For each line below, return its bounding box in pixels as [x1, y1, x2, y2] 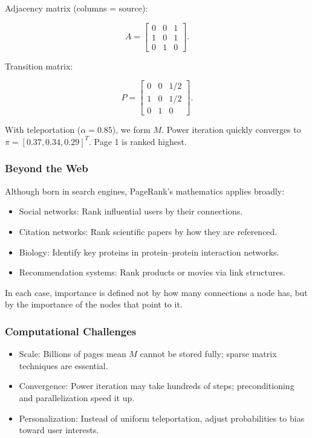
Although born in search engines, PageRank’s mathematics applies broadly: [5, 184, 285, 197]
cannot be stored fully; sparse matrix [140, 347, 277, 360]
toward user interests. [19, 424, 99, 436]
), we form [112, 123, 151, 136]
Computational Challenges [5, 323, 137, 338]
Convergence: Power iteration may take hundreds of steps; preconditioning [19, 379, 294, 392]
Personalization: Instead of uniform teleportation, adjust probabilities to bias [19, 411, 305, 424]
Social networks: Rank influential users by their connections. [19, 205, 243, 217]
